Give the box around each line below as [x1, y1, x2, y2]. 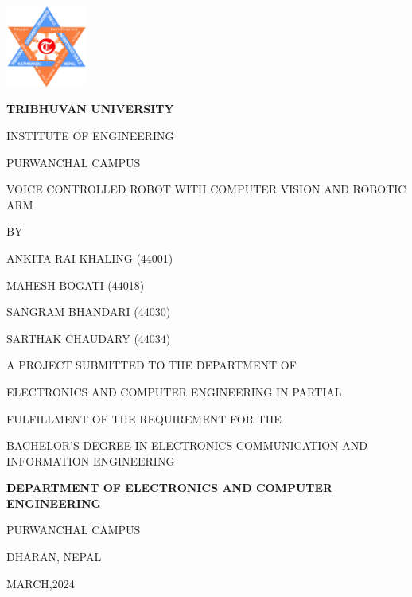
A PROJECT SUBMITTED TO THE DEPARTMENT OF [6, 357, 297, 373]
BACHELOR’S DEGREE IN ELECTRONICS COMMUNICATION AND [6, 437, 367, 454]
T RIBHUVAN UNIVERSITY [6, 100, 174, 117]
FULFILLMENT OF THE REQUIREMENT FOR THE [6, 410, 282, 427]
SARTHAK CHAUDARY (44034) [6, 330, 171, 346]
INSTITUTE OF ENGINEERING [6, 127, 174, 143]
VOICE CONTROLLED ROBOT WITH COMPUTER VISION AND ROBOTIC [6, 181, 406, 197]
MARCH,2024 [6, 575, 75, 591]
